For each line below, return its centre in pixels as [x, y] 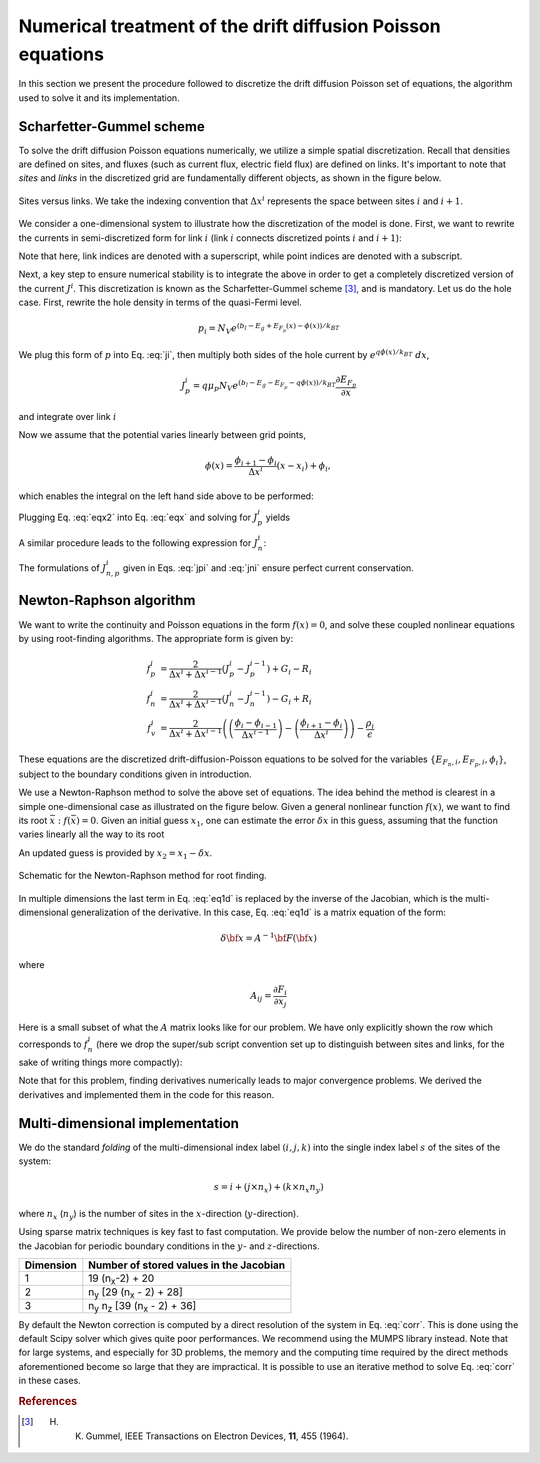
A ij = [261, 997]
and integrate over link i [67, 417]
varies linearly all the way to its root [91, 834]
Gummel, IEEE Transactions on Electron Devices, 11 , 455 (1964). [217, 1436]
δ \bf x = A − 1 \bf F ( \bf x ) [268, 937]
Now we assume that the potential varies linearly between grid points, [162, 435]
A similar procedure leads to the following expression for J [138, 542]
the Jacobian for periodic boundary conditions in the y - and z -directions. [169, 1246]
